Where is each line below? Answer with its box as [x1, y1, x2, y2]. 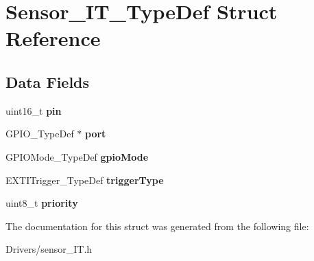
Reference [5, 24, 101, 52]
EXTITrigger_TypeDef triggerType [5, 172, 164, 187]
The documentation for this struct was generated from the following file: [5, 218, 309, 233]
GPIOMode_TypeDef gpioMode [5, 149, 149, 163]
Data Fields [5, 71, 90, 92]
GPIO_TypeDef [5, 126, 74, 141]
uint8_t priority [5, 196, 78, 210]
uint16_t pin [5, 103, 62, 117]
